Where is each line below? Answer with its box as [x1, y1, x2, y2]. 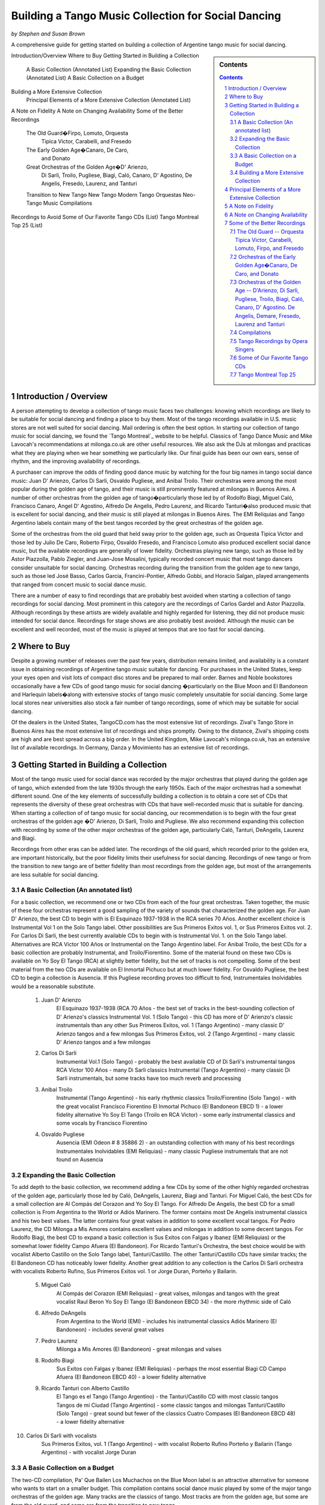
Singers [235, 346, 255, 353]
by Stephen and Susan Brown [11, 30, 85, 37]
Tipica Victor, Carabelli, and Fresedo [41, 138, 132, 145]
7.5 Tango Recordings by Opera [229, 337, 308, 344]
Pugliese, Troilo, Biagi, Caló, [235, 295, 305, 302]
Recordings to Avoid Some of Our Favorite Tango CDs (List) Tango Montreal [11, 213, 199, 220]
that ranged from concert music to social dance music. [11, 581, 147, 588]
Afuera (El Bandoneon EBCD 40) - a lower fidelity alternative [56, 1373, 206, 1381]
